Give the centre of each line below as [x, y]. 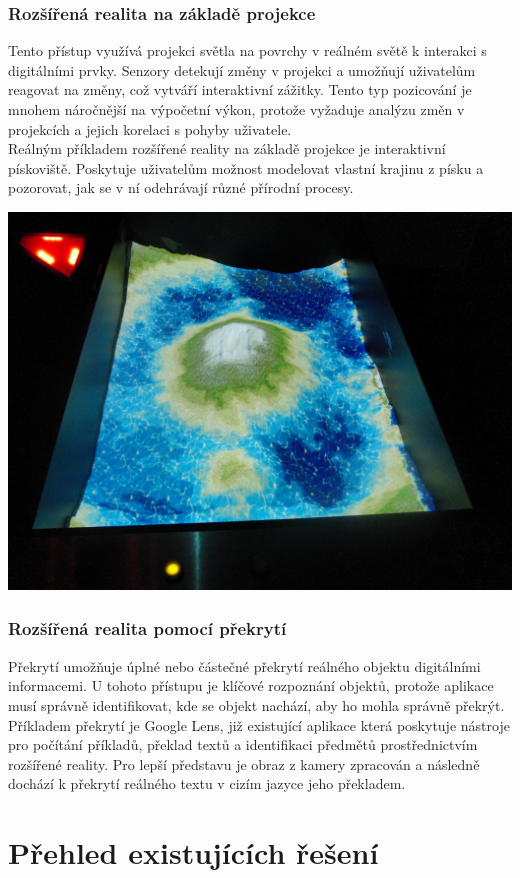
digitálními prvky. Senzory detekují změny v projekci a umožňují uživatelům [242, 69]
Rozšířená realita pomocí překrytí [147, 628]
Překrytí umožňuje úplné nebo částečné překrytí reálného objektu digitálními [244, 665]
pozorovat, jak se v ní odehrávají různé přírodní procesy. [181, 187]
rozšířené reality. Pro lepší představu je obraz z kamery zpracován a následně [244, 763]
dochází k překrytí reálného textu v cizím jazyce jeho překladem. [207, 783]
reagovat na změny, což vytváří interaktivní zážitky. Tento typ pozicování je [240, 89]
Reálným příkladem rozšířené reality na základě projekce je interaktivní [227, 148]
